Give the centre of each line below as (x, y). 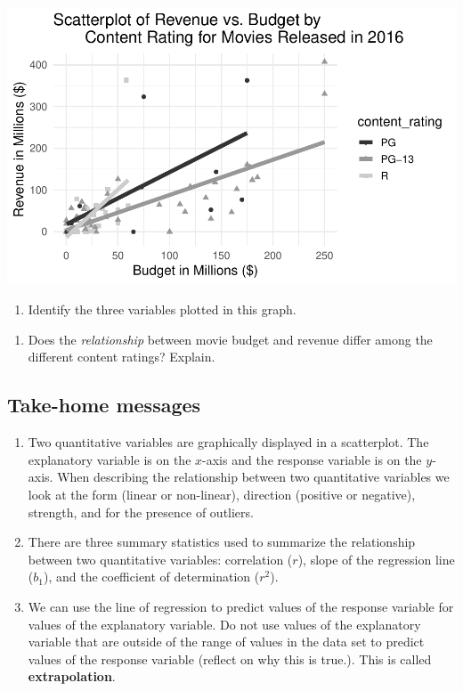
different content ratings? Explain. (122, 357)
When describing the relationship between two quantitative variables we (253, 477)
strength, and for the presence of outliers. (141, 512)
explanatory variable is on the (110, 459)
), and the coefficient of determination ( (151, 577)
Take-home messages (104, 405)
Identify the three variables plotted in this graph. (162, 309)
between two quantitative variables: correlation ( (160, 559)
